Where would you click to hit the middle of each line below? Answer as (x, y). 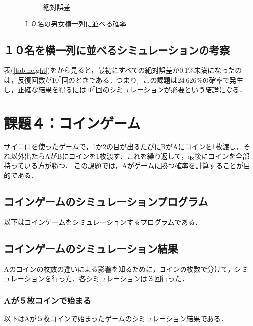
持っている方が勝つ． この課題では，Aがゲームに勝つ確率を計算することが (124, 165)
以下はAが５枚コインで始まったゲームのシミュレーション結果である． (116, 318)
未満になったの (218, 70)
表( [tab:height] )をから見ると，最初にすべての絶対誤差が (92, 70)
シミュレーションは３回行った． (137, 278)
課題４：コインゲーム (72, 123)
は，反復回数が (28, 79)
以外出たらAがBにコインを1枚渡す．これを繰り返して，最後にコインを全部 (130, 156)
